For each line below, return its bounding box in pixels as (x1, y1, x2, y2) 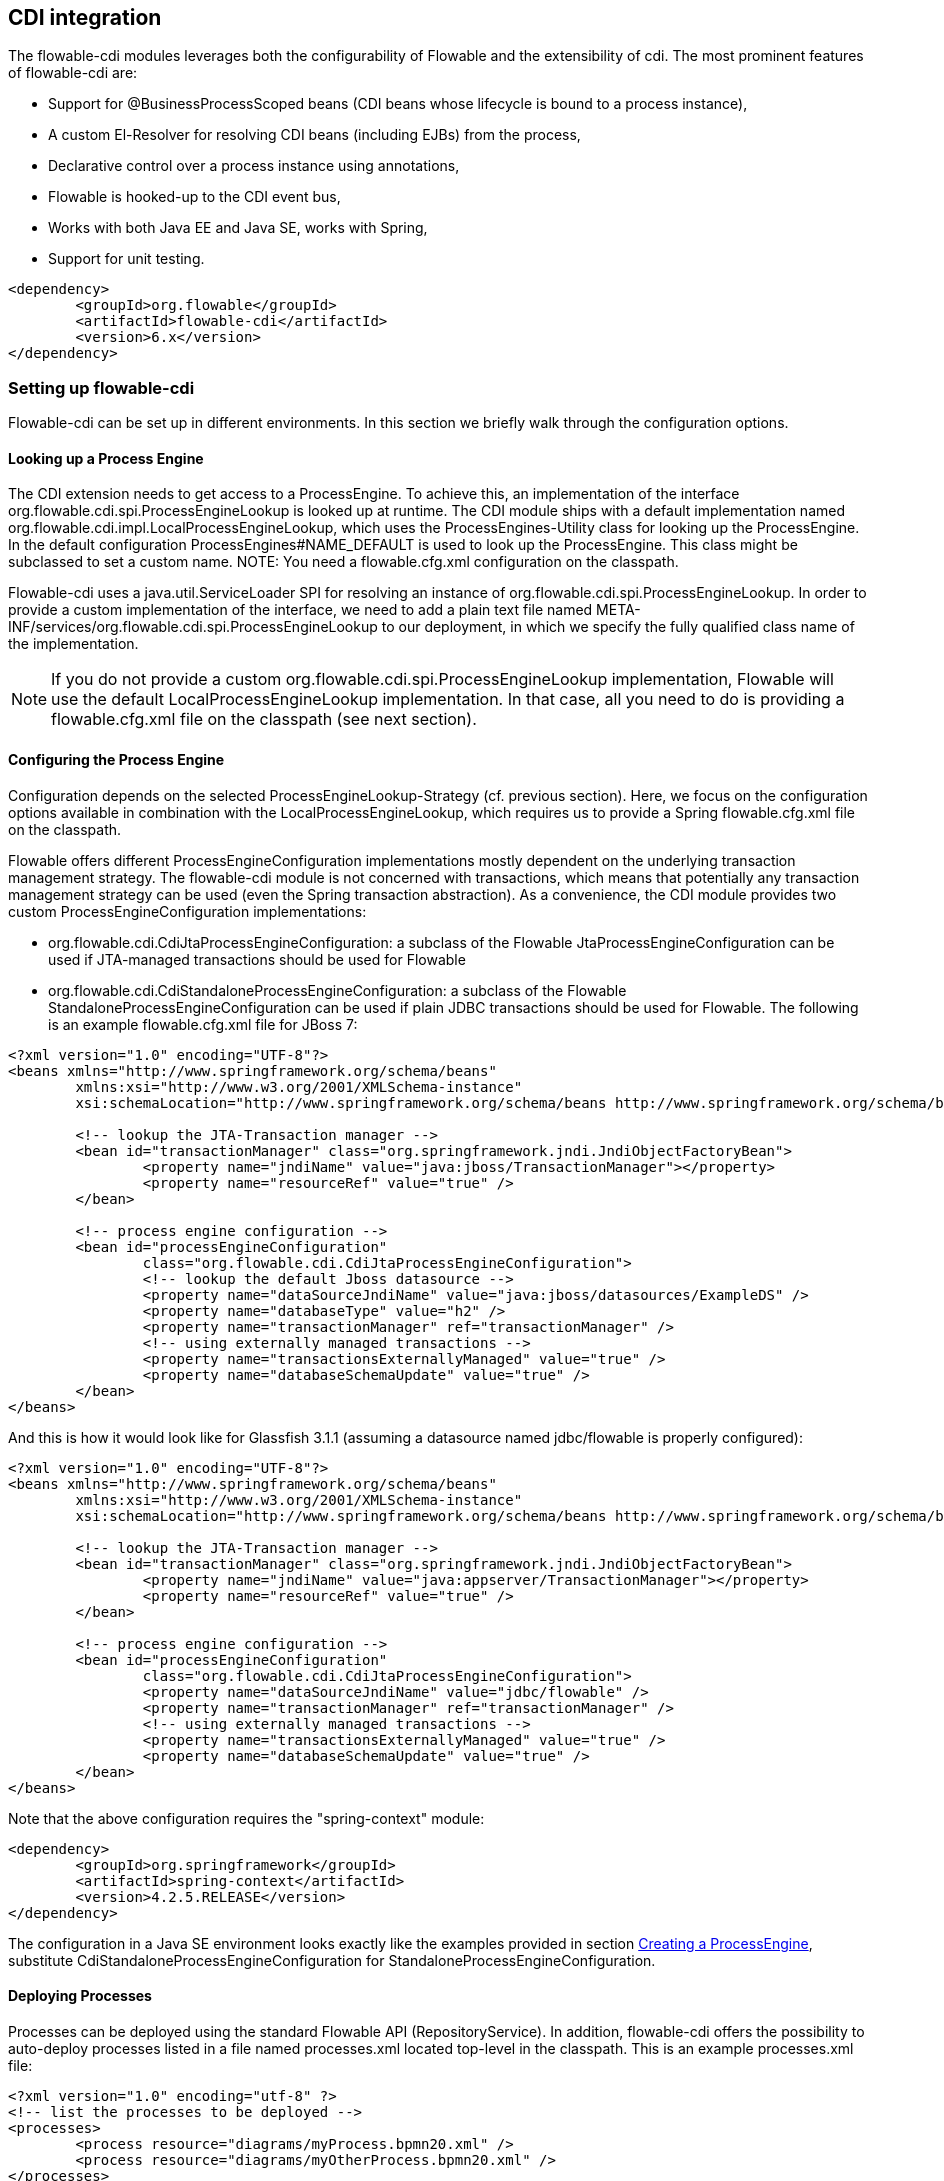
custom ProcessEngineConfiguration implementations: (8, 902, 367, 920)
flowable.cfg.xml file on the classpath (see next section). (51, 709, 477, 730)
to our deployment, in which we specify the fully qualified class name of (381, 618, 855, 636)
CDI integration (8, 5, 162, 30)
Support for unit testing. (48, 250, 205, 268)
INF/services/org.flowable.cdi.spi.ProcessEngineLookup (8, 618, 378, 636)
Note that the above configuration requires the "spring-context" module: (8, 1809, 485, 1827)
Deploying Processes (8, 1987, 152, 2005)
